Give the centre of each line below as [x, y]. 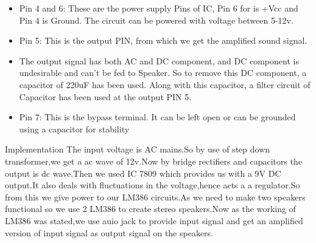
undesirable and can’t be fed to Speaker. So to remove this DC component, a [163, 73]
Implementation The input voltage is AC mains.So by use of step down [138, 149]
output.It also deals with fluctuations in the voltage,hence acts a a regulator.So [153, 185]
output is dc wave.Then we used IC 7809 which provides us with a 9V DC [143, 173]
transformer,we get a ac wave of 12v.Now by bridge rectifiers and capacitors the [154, 161]
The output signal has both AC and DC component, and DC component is [159, 60]
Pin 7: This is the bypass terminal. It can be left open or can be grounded [157, 117]
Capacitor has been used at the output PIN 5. [105, 96]
